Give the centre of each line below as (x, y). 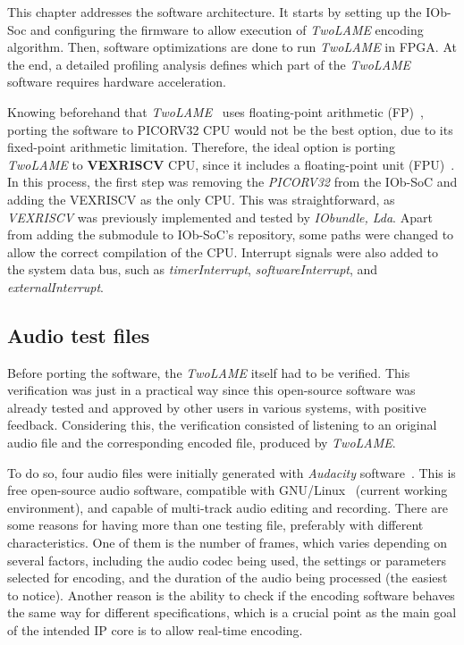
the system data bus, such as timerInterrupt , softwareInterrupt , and (193, 269)
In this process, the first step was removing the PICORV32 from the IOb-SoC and (232, 182)
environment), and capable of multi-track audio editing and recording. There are (228, 507)
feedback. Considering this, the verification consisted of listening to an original (222, 425)
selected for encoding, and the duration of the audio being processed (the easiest (228, 578)
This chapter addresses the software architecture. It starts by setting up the (215, 12)
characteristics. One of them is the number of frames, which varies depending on (228, 543)
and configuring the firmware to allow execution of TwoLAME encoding (227, 29)
